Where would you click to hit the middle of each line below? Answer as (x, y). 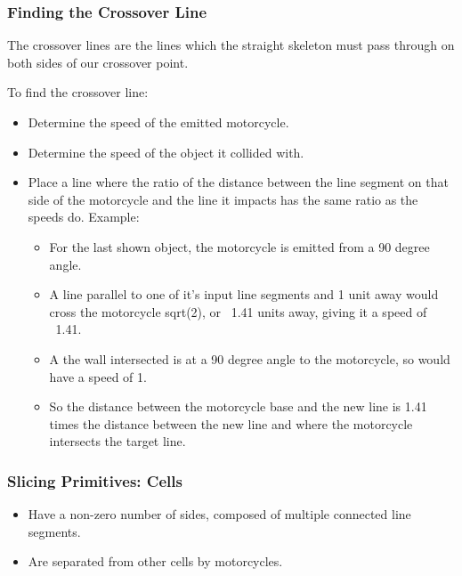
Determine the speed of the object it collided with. (166, 152)
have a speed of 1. (98, 376)
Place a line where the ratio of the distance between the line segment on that (238, 182)
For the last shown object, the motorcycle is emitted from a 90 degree (239, 246)
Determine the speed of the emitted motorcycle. (158, 122)
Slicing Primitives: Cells (95, 480)
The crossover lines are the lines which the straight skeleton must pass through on (231, 45)
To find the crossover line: (78, 92)
